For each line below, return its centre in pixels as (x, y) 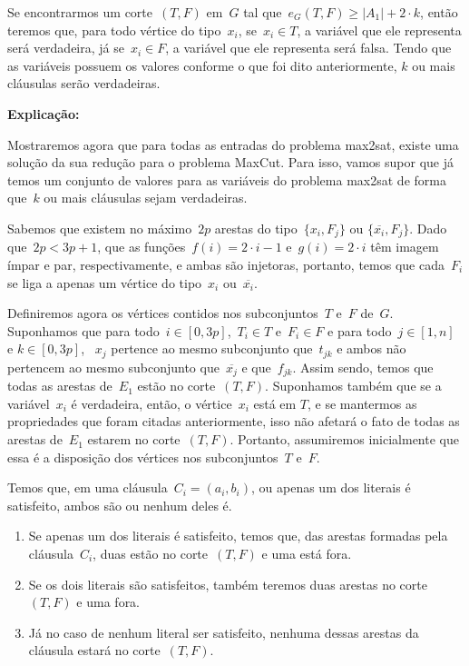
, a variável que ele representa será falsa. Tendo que (308, 48)
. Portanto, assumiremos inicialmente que (344, 439)
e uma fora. (108, 602)
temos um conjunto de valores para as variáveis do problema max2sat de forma (227, 179)
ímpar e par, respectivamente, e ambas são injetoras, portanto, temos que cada (226, 264)
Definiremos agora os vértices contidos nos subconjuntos (163, 313)
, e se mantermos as (362, 403)
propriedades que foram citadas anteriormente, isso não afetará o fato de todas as (234, 421)
